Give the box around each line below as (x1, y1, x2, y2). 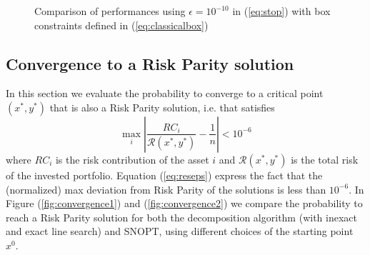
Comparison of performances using (34, 4, 186, 18)
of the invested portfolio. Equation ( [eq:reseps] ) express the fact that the (6, 167, 323, 182)
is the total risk (291, 151, 359, 166)
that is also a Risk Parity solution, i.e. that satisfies (49, 99, 275, 114)
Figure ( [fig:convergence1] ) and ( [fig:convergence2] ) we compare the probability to (6, 196, 363, 211)
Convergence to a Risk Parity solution (6, 52, 294, 74)
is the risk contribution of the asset (55, 151, 209, 166)
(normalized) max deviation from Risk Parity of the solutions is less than (6, 181, 326, 196)
